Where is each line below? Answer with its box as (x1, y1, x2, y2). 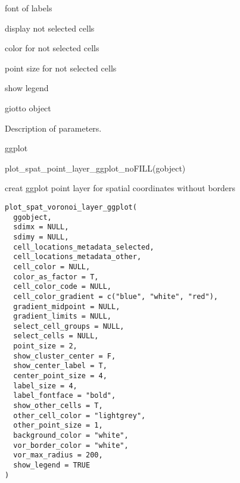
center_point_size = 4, (13, 372, 107, 381)
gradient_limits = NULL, (13, 312, 111, 321)
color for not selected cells (5, 42, 99, 54)
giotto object (5, 101, 51, 114)
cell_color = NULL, (13, 262, 91, 271)
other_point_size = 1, (13, 421, 103, 430)
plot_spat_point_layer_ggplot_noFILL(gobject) (5, 161, 186, 174)
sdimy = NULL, (13, 232, 69, 241)
